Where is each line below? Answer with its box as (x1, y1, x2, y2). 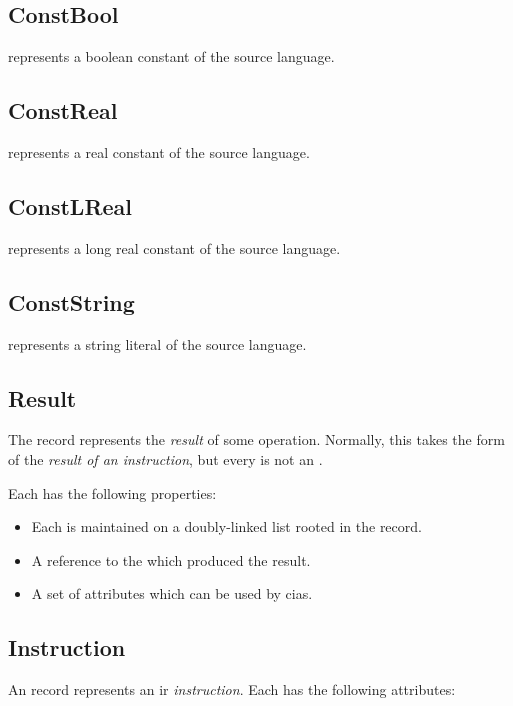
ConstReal (8, 95, 118, 126)
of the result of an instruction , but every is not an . (8, 448, 323, 469)
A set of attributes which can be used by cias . (31, 583, 313, 604)
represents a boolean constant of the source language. (8, 46, 335, 67)
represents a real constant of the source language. (8, 142, 310, 162)
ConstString (8, 286, 135, 317)
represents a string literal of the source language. (8, 333, 307, 354)
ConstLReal (8, 190, 133, 221)
